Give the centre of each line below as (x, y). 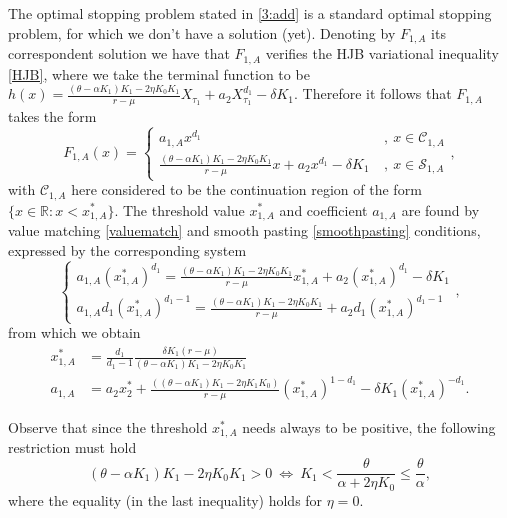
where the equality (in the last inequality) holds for (165, 499)
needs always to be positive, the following (369, 426)
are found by (440, 209)
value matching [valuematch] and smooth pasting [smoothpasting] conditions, (244, 229)
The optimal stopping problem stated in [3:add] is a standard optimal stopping (250, 13)
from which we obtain (74, 332)
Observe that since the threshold (108, 426)
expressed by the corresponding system (127, 249)
